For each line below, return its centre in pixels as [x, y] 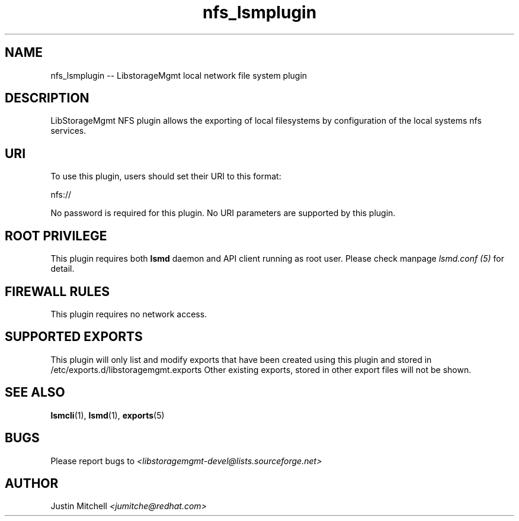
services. [68, 131]
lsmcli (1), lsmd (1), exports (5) [108, 415]
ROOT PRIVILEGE [56, 236]
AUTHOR [32, 483]
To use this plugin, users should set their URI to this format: [166, 176]
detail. [63, 269]
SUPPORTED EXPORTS [74, 337]
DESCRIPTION [47, 98]
